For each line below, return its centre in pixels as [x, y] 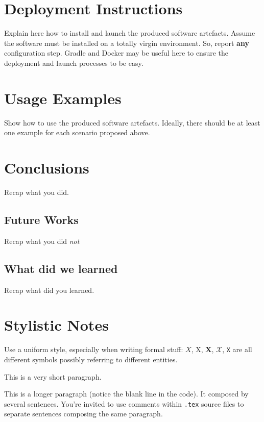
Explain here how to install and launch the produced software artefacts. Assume [130, 33]
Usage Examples [63, 98]
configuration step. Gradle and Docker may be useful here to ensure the [116, 53]
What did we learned [61, 268]
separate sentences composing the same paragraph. [83, 414]
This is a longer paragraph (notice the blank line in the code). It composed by [126, 394]
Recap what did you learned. [49, 290]
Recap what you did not [42, 241]
